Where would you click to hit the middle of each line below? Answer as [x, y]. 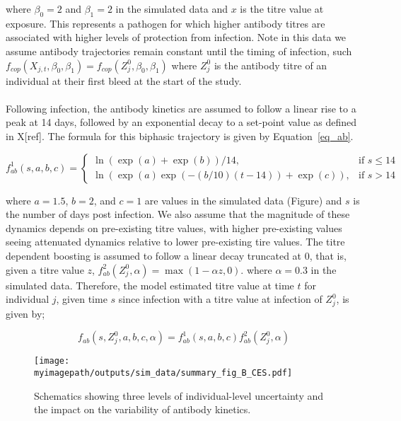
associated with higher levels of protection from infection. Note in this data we [176, 37]
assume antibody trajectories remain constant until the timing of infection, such [179, 51]
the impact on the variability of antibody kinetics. [143, 409]
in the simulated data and [172, 8]
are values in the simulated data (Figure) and [243, 200]
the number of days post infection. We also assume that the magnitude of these [178, 214]
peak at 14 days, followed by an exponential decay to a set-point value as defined [181, 122]
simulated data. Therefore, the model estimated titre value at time [150, 285]
